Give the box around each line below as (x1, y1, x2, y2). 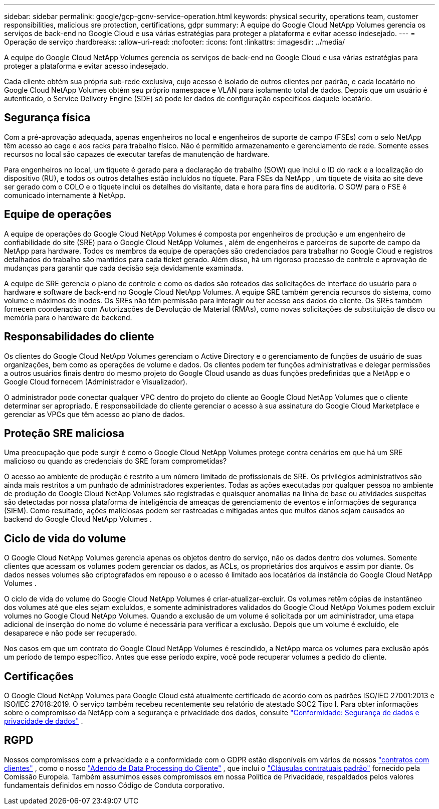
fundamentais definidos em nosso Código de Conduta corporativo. (4, 780, 225, 789)
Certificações (4, 670, 74, 683)
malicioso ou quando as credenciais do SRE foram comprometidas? (4, 457, 227, 466)
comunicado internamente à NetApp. (4, 190, 126, 199)
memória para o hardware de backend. (4, 313, 132, 322)
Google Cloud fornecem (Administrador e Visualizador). (4, 377, 187, 386)
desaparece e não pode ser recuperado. (4, 629, 137, 638)
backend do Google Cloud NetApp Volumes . (4, 515, 152, 524)
